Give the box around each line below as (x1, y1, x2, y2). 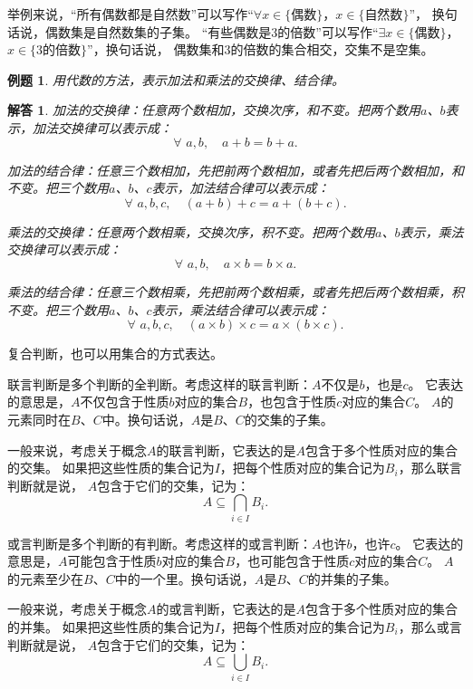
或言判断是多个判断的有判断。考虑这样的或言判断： (7, 533, 312, 552)
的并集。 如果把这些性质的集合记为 (7, 617, 215, 636)
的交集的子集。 (244, 409, 333, 428)
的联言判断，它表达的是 (156, 440, 296, 459)
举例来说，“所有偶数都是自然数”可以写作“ (7, 5, 254, 23)
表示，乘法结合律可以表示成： (151, 300, 330, 319)
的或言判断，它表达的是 (156, 599, 296, 618)
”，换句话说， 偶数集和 (87, 40, 225, 59)
